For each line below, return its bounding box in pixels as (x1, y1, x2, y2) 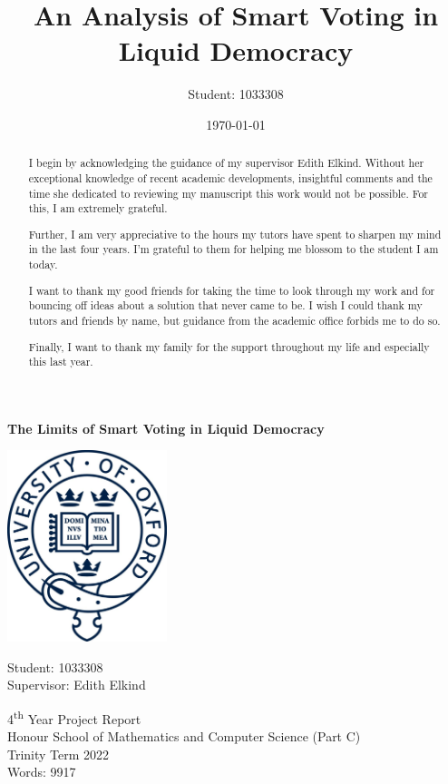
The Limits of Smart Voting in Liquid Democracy (7, 418, 325, 437)
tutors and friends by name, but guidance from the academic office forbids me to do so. (28, 312, 441, 328)
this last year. (28, 354, 93, 369)
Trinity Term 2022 (7, 744, 110, 763)
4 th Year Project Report (7, 706, 141, 728)
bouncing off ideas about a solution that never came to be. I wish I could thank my (28, 298, 423, 313)
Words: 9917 (7, 762, 76, 781)
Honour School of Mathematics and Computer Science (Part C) (7, 727, 361, 746)
